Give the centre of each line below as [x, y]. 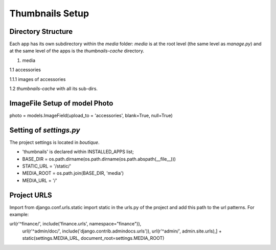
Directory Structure [41, 32]
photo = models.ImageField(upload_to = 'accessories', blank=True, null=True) [91, 115]
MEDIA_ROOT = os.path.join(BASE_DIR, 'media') [73, 173]
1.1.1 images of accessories [38, 79]
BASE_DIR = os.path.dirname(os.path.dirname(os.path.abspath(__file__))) [99, 159]
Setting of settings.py [45, 130]
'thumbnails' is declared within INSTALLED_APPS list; [78, 152]
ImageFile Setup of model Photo [61, 103]
